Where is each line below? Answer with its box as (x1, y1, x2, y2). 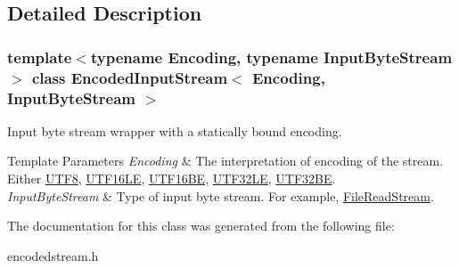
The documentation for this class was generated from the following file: (7, 216, 395, 235)
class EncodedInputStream (31, 66, 228, 88)
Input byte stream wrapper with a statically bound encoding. (7, 121, 342, 140)
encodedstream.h (7, 246, 99, 264)
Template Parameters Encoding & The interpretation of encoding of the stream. (7, 151, 444, 170)
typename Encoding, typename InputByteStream (90, 45, 453, 68)
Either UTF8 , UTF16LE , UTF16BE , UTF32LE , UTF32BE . (7, 169, 336, 188)
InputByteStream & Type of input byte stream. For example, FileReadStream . (7, 186, 434, 205)
